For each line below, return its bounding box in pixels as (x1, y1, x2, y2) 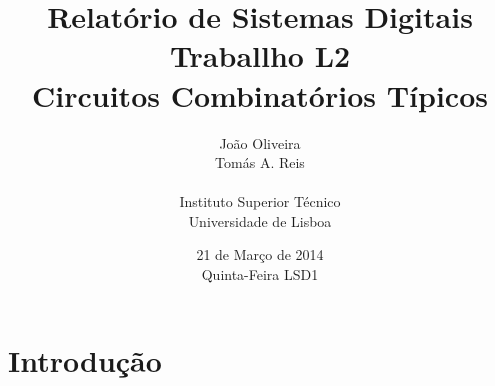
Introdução (8, 339, 162, 380)
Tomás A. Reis (215, 152, 305, 173)
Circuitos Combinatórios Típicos (32, 74, 488, 115)
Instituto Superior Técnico (179, 191, 341, 212)
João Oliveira (219, 132, 301, 153)
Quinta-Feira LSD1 (201, 264, 319, 285)
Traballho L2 (169, 35, 351, 76)
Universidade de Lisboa (188, 210, 332, 231)
